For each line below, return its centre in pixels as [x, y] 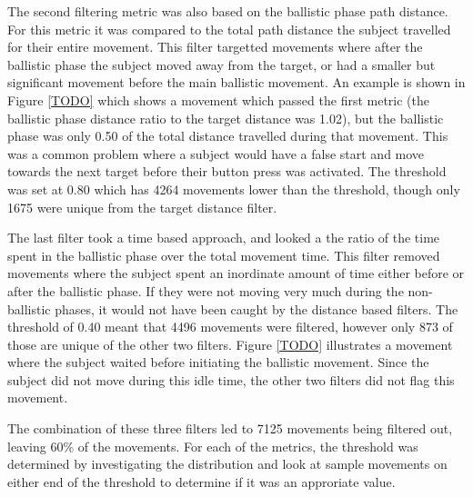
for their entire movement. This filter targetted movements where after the [215, 47]
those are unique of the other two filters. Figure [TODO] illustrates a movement [230, 344]
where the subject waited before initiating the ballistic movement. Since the [218, 362]
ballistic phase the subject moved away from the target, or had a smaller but [221, 64]
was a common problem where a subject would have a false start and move [216, 153]
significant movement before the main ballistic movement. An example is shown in [236, 82]
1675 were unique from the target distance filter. [142, 207]
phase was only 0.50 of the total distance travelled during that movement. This [228, 136]
